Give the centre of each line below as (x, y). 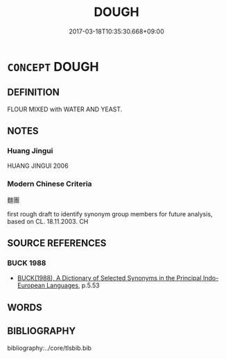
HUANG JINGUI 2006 (38, 166)
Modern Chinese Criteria (50, 184)
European (31, 285)
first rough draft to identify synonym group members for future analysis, (110, 214)
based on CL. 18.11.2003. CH (48, 221)
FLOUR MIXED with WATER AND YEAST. (65, 109)
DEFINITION (34, 92)
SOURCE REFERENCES (57, 243)
